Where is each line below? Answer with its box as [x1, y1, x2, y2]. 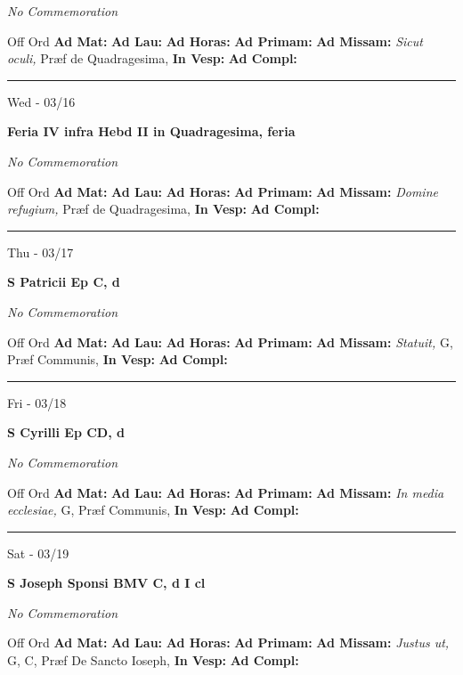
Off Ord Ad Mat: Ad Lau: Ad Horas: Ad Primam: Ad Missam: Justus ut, [7, 633, 450, 652]
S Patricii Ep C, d [7, 272, 120, 291]
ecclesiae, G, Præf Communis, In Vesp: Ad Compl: [7, 500, 299, 519]
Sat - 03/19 [7, 543, 69, 562]
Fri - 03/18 [7, 393, 67, 411]
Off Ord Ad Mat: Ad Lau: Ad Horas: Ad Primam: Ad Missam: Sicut [7, 31, 423, 50]
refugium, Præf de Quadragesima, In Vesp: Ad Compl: [7, 199, 320, 218]
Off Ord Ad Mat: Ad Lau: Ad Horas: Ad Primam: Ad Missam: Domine [7, 182, 438, 200]
